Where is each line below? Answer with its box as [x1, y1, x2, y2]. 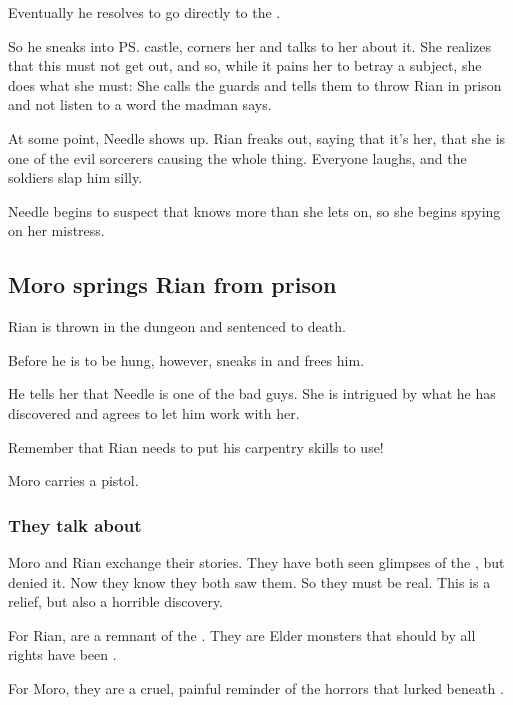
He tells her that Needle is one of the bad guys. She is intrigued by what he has [8, 383, 496, 404]
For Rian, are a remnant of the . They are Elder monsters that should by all [8, 624, 476, 645]
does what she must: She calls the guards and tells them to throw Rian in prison [8, 74, 502, 95]
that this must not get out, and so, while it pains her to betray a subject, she [8, 55, 482, 76]
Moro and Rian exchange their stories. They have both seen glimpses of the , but [8, 551, 505, 572]
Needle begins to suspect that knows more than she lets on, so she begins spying [8, 200, 501, 221]
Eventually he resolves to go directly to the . [8, 2, 281, 22]
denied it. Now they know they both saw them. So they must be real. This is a [8, 571, 491, 592]
